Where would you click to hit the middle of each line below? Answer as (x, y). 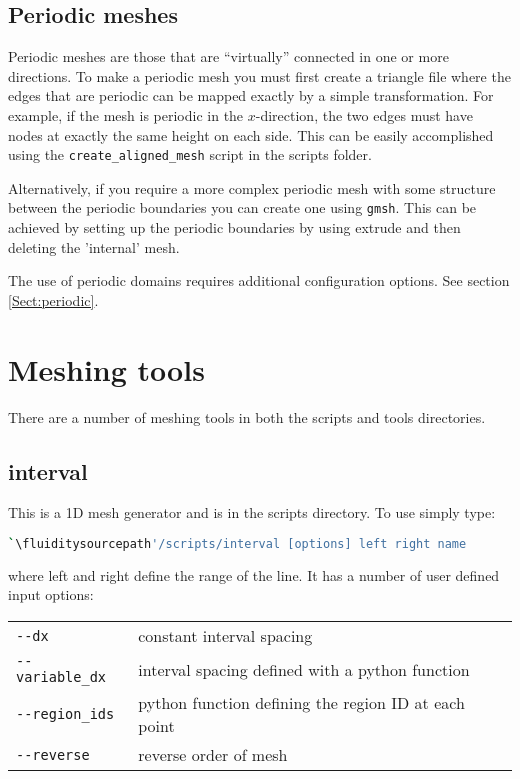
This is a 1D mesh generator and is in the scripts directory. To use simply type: (252, 512)
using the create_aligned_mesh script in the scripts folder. (190, 154)
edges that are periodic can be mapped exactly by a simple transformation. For (251, 95)
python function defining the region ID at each (301, 703)
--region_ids (65, 714)
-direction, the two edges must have (364, 114)
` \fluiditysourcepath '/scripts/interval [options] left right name (237, 543)
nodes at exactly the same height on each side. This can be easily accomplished (251, 134)
